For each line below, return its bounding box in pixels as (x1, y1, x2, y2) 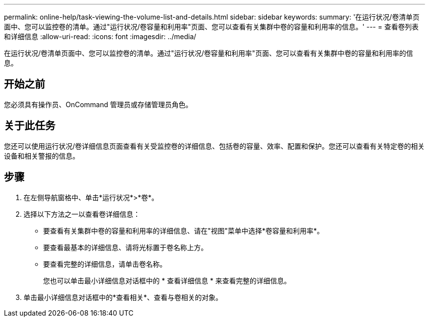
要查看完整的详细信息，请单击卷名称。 (43, 259, 167, 268)
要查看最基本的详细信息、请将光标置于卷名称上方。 (43, 243, 208, 252)
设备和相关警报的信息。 (4, 151, 79, 160)
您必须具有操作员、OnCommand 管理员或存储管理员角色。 (4, 100, 192, 109)
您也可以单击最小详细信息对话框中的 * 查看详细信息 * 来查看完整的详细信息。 (43, 276, 291, 285)
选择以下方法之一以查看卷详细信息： (24, 209, 140, 218)
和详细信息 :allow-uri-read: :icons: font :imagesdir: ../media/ (4, 32, 196, 41)
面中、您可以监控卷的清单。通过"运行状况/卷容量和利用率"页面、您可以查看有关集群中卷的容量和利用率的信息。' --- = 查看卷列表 (4, 23, 419, 31)
